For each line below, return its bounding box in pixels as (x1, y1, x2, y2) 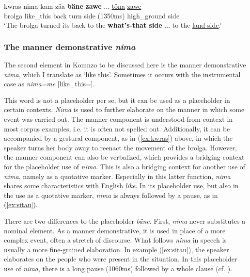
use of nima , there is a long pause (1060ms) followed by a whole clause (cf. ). (4, 263, 232, 273)
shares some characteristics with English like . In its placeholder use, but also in (4, 180, 239, 191)
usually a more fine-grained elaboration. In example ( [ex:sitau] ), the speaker (4, 244, 229, 254)
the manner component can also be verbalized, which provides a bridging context (4, 152, 245, 162)
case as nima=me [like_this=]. (4, 79, 95, 89)
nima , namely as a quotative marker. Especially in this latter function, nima (4, 171, 231, 181)
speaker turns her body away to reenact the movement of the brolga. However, (4, 142, 237, 152)
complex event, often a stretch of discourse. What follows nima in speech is (4, 235, 227, 245)
